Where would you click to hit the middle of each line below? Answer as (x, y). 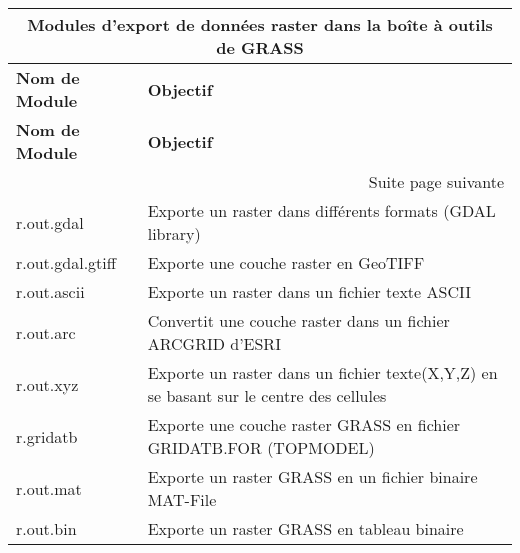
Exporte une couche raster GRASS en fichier (304, 424)
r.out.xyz (47, 384)
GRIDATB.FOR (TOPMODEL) (261, 447)
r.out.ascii (50, 291)
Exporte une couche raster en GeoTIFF (286, 262)
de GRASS (260, 47)
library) (174, 233)
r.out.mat (49, 488)
